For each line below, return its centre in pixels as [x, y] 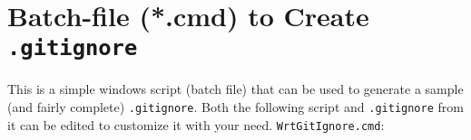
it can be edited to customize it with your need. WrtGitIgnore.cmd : [196, 124]
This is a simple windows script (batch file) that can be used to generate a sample [235, 89]
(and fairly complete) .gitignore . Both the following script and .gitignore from [235, 107]
